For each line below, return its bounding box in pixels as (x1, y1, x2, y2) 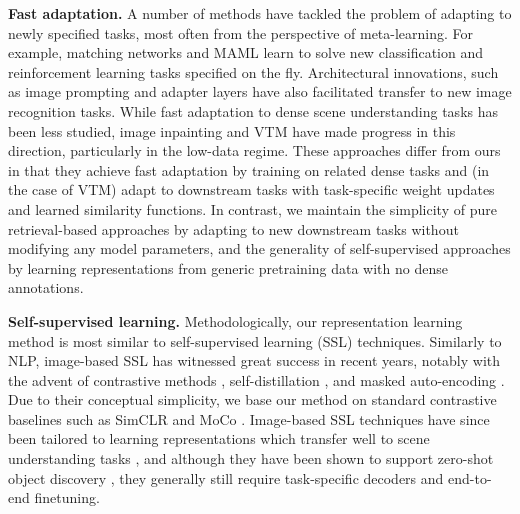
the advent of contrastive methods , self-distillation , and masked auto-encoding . (8, 369, 505, 390)
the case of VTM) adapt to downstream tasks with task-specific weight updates (8, 179, 495, 200)
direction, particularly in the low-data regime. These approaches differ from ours (8, 140, 501, 161)
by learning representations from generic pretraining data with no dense (8, 257, 448, 278)
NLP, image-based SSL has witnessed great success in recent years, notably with (8, 350, 501, 371)
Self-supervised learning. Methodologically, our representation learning (8, 310, 463, 331)
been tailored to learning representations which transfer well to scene (8, 428, 430, 449)
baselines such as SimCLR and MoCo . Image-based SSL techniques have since (8, 408, 490, 429)
